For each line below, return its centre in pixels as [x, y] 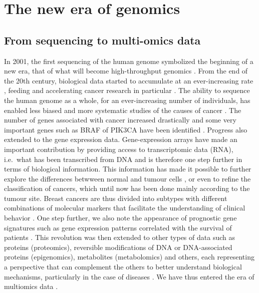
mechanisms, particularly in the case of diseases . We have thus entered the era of [129, 276]
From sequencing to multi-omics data [102, 40]
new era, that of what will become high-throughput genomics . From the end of [126, 71]
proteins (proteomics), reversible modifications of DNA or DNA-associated [118, 247]
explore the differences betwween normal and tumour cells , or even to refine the [127, 178]
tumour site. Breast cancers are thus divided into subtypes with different [116, 198]
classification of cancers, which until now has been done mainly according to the [127, 188]
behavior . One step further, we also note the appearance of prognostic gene [120, 218]
